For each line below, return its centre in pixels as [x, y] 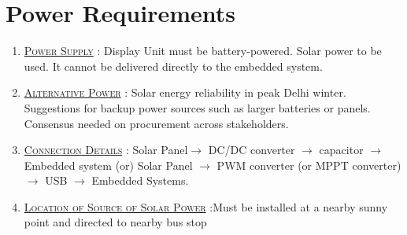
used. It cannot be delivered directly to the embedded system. [173, 66]
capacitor [341, 150]
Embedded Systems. [140, 180]
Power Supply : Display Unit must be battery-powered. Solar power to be [203, 51]
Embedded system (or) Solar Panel [108, 165]
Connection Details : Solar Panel [106, 150]
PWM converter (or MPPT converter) [309, 165]
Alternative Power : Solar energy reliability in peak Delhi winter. [185, 92]
